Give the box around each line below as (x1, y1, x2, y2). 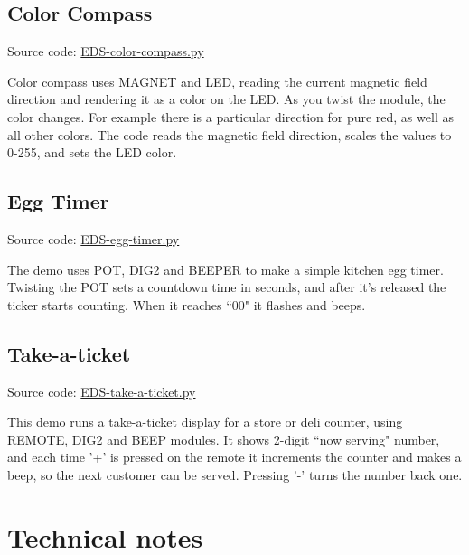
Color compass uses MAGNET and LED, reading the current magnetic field (7, 71, 427, 90)
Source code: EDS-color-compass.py (7, 42, 204, 61)
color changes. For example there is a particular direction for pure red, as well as (7, 107, 454, 126)
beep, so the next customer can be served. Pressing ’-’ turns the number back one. (7, 465, 463, 484)
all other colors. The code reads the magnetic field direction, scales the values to (7, 125, 452, 144)
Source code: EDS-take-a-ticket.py (7, 381, 196, 400)
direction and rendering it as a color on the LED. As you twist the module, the (7, 89, 446, 108)
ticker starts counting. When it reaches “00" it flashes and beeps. (7, 295, 366, 314)
